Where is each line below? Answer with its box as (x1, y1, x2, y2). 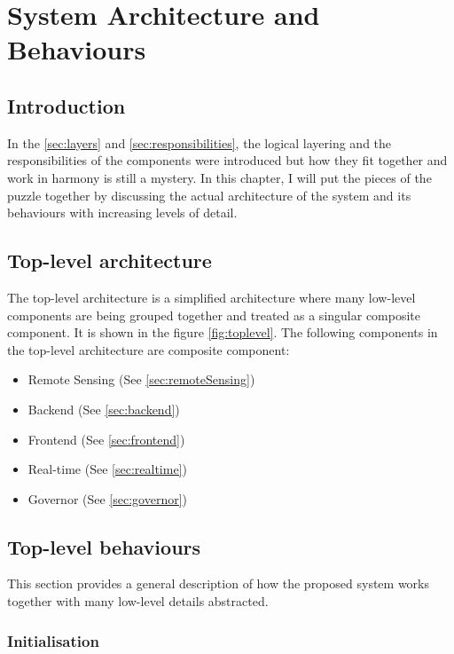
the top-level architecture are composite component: (7, 340, 290, 359)
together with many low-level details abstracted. (7, 592, 269, 611)
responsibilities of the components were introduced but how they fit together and (7, 151, 448, 169)
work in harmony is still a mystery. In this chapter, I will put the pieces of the (7, 168, 432, 186)
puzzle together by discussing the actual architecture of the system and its (7, 185, 411, 204)
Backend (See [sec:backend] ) (27, 399, 180, 418)
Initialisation (7, 629, 99, 651)
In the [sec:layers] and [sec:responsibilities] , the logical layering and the (7, 133, 392, 152)
